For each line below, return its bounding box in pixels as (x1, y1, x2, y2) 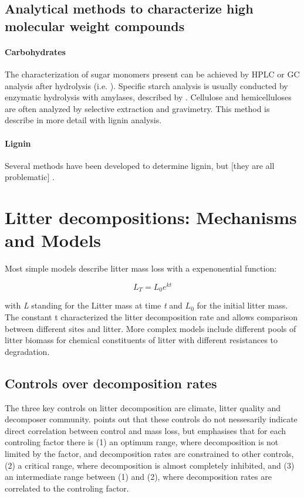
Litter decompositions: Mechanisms (5, 205, 297, 229)
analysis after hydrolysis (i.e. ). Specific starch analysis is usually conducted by (5, 79, 288, 92)
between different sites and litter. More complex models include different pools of (5, 322, 296, 334)
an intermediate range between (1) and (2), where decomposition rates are (5, 470, 272, 483)
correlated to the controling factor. (5, 482, 129, 494)
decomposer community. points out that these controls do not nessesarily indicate (5, 413, 298, 425)
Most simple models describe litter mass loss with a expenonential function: (5, 262, 277, 275)
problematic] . (5, 171, 55, 183)
